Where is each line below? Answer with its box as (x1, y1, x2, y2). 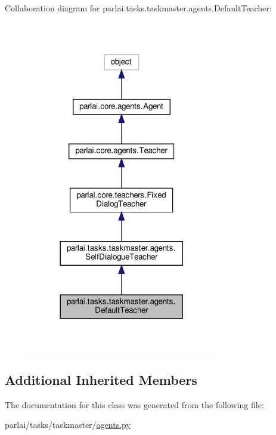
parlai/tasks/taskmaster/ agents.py (5, 418, 131, 431)
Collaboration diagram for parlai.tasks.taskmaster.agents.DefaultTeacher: (5, 2, 272, 14)
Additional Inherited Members (5, 371, 197, 389)
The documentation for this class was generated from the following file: (5, 398, 264, 411)
